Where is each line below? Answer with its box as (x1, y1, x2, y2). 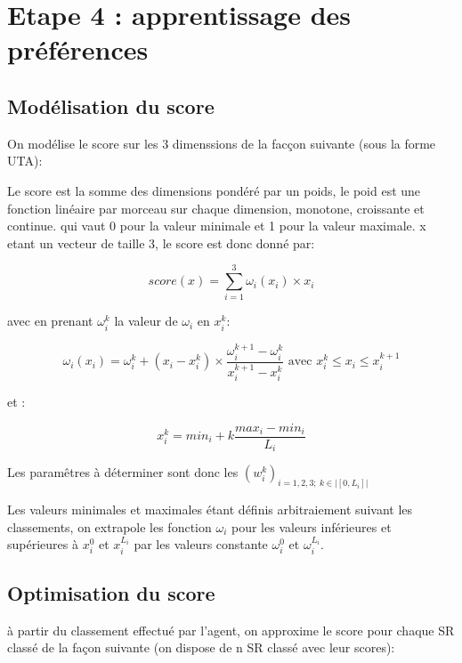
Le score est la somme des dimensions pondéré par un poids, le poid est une (7, 181, 421, 199)
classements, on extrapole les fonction (7, 517, 212, 536)
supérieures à (7, 535, 78, 554)
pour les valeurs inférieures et (231, 517, 392, 536)
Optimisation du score (7, 578, 215, 606)
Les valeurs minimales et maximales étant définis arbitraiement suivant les (7, 499, 413, 518)
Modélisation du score (7, 92, 215, 119)
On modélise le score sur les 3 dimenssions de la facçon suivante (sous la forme (7, 133, 436, 152)
